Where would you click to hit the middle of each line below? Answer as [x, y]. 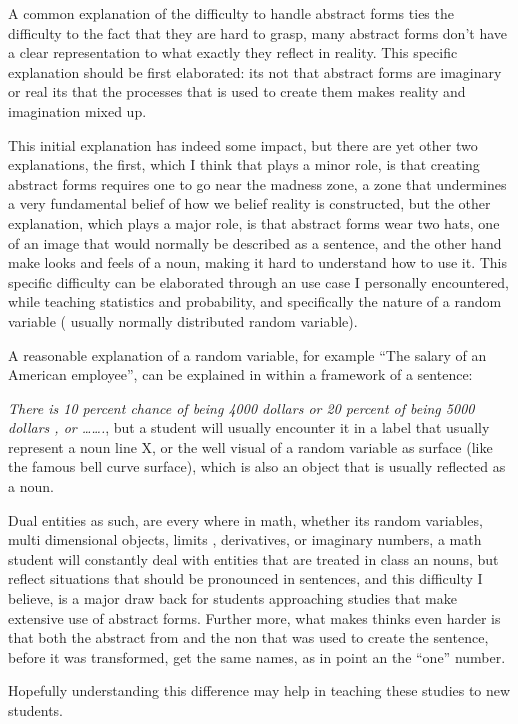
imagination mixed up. [77, 110]
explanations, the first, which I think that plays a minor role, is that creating [244, 164]
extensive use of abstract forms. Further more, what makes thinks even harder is [254, 617]
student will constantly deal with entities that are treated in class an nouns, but [253, 558]
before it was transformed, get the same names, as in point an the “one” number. [257, 656]
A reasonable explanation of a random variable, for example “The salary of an [247, 354]
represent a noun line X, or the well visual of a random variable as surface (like [250, 446]
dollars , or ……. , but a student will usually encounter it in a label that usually [249, 427]
